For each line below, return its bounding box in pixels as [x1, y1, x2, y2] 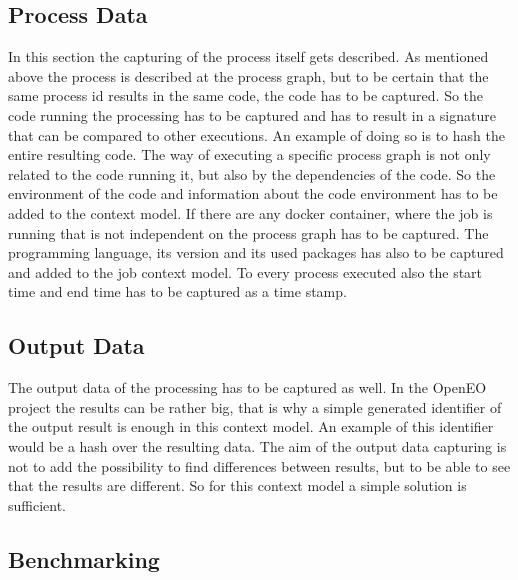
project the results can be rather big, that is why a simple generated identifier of [8, 396, 502, 417]
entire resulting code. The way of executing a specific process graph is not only [8, 144, 491, 165]
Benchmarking [8, 543, 160, 574]
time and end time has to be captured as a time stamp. [8, 281, 347, 302]
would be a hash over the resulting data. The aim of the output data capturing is [8, 435, 507, 456]
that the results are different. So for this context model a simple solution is [8, 475, 467, 496]
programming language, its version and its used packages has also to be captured [8, 242, 504, 263]
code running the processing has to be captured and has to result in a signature [8, 104, 496, 125]
